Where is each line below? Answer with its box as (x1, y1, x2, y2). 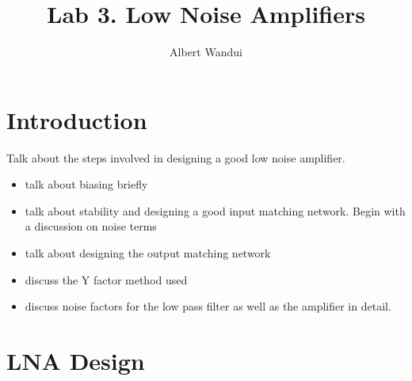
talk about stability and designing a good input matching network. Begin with (25, 202, 406, 219)
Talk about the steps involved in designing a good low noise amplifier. (6, 149, 345, 166)
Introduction (6, 103, 147, 135)
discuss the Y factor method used (25, 271, 188, 288)
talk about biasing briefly (25, 176, 148, 192)
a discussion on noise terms (25, 218, 157, 234)
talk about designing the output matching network (25, 245, 271, 261)
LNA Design (6, 345, 145, 376)
